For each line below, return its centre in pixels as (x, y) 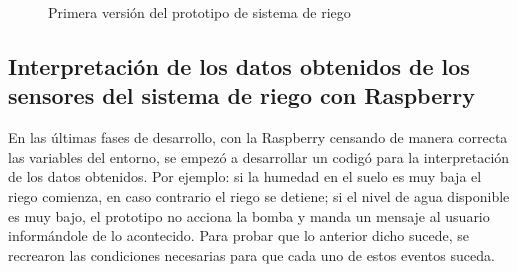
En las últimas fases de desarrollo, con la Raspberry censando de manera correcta (258, 137)
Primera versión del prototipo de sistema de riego (199, 12)
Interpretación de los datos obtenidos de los (239, 65)
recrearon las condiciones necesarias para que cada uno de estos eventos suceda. (251, 254)
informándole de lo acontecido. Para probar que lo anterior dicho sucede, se (239, 235)
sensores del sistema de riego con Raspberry (241, 95)
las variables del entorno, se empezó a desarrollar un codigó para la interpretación (259, 156)
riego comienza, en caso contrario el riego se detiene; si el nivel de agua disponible (259, 195)
